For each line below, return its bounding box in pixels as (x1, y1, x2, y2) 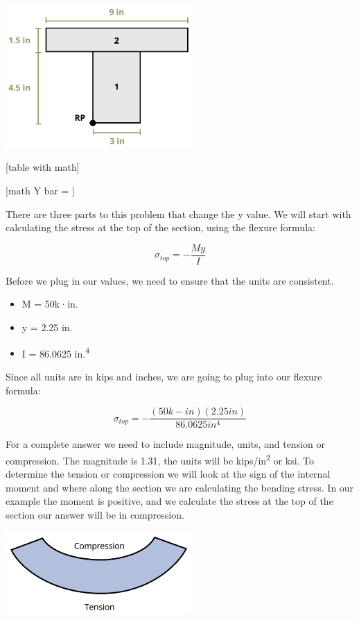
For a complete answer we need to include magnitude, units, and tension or (6, 437, 325, 451)
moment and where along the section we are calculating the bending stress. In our (6, 480, 354, 494)
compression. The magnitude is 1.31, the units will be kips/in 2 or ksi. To (6, 451, 315, 467)
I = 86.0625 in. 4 (21, 344, 90, 360)
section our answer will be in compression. (6, 507, 184, 521)
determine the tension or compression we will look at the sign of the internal (6, 467, 331, 481)
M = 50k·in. (21, 296, 78, 311)
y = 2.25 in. (21, 320, 73, 335)
